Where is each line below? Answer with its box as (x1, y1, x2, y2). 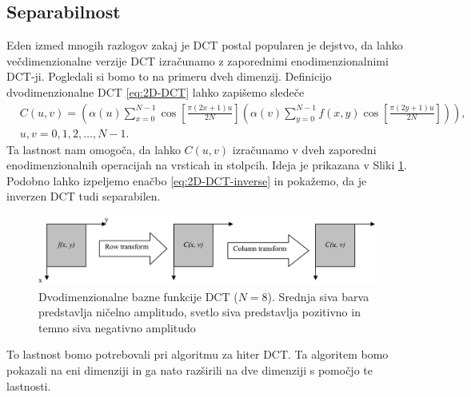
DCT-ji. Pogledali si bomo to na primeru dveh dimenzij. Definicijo (6, 68, 332, 85)
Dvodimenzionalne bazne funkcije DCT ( (38, 288, 238, 304)
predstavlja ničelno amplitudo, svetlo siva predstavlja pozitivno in (38, 304, 361, 320)
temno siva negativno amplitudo (38, 319, 196, 335)
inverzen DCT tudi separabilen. (6, 188, 161, 204)
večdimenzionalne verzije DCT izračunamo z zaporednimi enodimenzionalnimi (6, 52, 389, 69)
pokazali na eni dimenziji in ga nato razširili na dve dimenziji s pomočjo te (6, 361, 373, 378)
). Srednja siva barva (267, 288, 369, 304)
